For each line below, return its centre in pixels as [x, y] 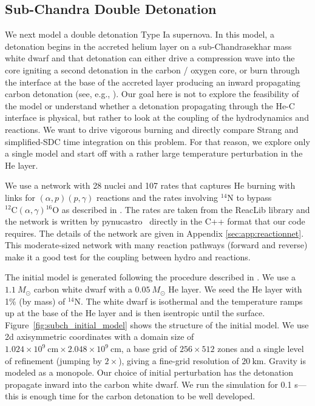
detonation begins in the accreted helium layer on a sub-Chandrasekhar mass [148, 46]
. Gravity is [285, 360]
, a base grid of [149, 349]
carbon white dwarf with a [83, 289]
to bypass [254, 197]
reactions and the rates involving [157, 197]
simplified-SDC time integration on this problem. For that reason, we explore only [157, 141]
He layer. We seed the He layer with [235, 289]
